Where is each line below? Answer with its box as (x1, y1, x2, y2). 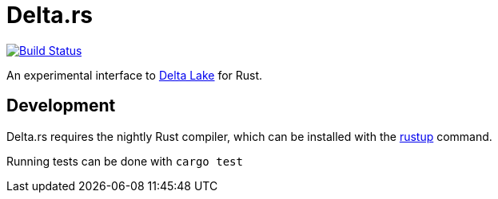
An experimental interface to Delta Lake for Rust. (6, 68, 263, 82)
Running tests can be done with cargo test (6, 154, 243, 168)
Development (6, 96, 116, 116)
